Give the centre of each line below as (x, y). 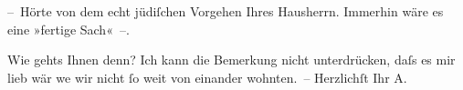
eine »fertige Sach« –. (68, 29)
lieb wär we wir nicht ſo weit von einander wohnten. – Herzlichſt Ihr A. (207, 77)
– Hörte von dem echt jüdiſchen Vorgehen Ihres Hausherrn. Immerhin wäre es (226, 11)
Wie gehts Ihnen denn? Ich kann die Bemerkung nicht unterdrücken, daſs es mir (231, 60)
